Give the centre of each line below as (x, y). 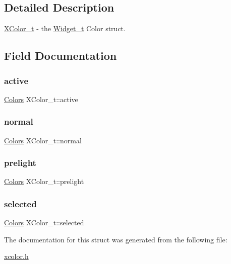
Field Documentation (61, 56)
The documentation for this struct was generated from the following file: (116, 239)
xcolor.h (16, 256)
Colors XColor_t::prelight (44, 181)
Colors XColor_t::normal (43, 140)
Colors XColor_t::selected (44, 223)
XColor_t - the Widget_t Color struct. (65, 28)
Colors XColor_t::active (41, 99)
